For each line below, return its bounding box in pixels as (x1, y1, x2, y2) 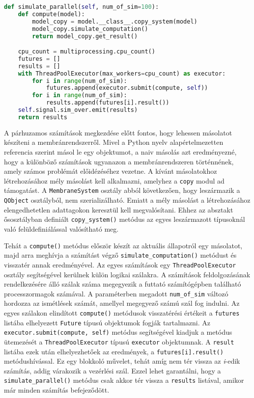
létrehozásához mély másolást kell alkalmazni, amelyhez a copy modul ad (4, 175, 225, 186)
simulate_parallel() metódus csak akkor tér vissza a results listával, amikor (4, 375, 244, 385)
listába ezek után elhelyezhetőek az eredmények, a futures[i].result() (4, 346, 224, 356)
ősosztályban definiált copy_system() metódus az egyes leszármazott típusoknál (4, 214, 245, 224)
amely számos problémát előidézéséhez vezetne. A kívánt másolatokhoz (4, 166, 217, 176)
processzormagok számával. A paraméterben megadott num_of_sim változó (4, 288, 228, 298)
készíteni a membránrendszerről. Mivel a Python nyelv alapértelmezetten (4, 137, 224, 147)
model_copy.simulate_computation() (32, 25, 148, 32)
